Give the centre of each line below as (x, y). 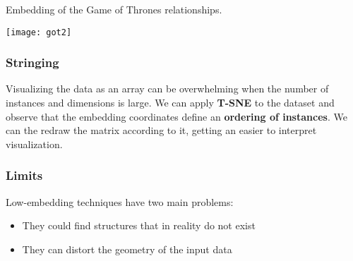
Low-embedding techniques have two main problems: (120, 201)
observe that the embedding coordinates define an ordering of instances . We (176, 116)
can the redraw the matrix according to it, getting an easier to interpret (161, 130)
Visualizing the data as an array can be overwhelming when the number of (167, 89)
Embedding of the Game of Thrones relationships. (114, 9)
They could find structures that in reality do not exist (139, 225)
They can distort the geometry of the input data (127, 249)
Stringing (32, 62)
